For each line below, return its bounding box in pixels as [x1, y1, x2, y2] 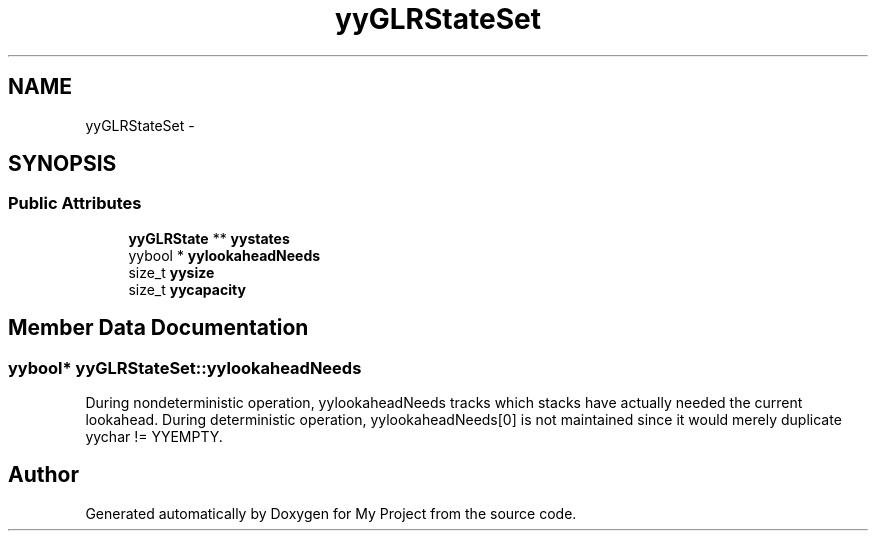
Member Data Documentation [8, 315, 309, 341]
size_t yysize [128, 263, 215, 281]
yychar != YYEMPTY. [85, 428, 223, 446]
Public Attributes [8, 193, 142, 214]
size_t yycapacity [128, 280, 246, 298]
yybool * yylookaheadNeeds [128, 246, 321, 264]
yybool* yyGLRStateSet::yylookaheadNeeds [8, 357, 362, 378]
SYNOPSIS [8, 151, 117, 177]
